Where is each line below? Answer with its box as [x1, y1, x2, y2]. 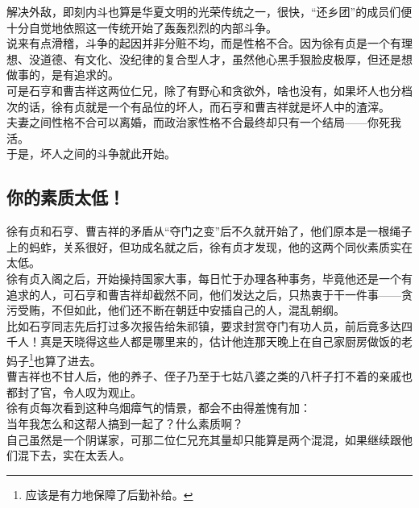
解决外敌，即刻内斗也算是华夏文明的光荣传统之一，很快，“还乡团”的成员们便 [6, 3, 413, 19]
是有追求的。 [51, 66, 119, 83]
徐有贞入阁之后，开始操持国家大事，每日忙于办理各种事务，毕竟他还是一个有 [6, 269, 413, 286]
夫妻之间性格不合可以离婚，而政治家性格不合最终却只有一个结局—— [6, 114, 367, 131]
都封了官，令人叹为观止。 [6, 383, 142, 400]
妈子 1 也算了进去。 [6, 349, 102, 369]
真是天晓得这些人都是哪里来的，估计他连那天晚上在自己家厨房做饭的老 [39, 333, 413, 350]
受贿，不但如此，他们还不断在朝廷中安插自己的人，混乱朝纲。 [17, 302, 345, 319]
